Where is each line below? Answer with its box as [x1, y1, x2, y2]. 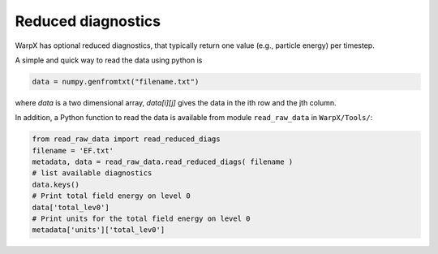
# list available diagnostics [32, 169, 152, 178]
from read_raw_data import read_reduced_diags [32, 135, 221, 144]
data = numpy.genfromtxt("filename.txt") [32, 77, 200, 86]
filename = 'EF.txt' [32, 146, 114, 155]
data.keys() [32, 179, 80, 189]
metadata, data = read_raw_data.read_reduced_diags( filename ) [32, 157, 294, 166]
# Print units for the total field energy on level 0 [32, 214, 251, 223]
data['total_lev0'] [32, 203, 109, 212]
